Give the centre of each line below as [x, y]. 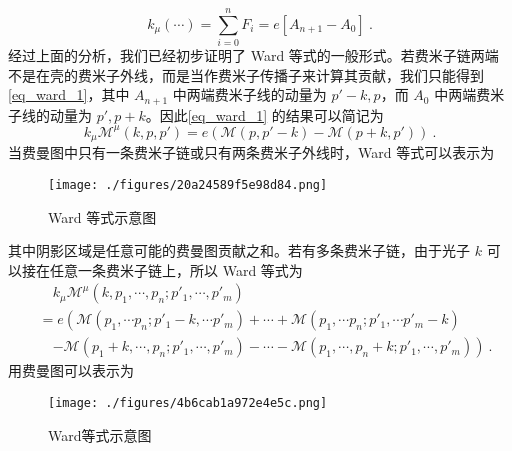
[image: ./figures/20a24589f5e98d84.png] [188, 184]
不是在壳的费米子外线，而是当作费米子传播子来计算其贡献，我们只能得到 [246, 74]
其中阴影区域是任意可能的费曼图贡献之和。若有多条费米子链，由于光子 [239, 250]
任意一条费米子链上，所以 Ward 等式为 [176, 269]
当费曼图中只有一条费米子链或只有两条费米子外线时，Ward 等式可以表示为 [251, 152]
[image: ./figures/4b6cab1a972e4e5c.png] [188, 403]
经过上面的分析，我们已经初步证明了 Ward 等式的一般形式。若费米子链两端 [253, 55]
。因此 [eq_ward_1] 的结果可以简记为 [264, 114]
